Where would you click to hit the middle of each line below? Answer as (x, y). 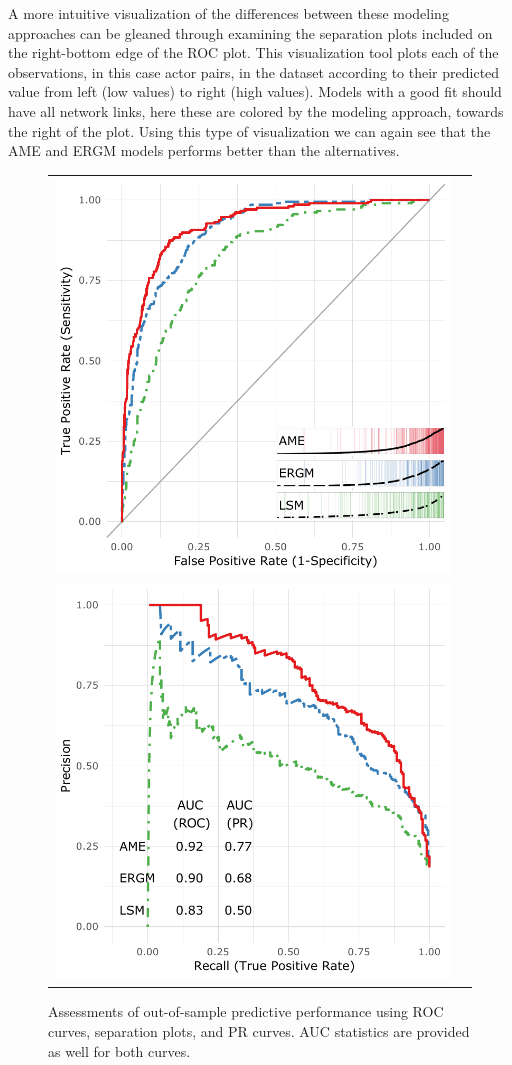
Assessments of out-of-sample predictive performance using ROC (246, 1011)
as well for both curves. (119, 1050)
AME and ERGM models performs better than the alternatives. (204, 150)
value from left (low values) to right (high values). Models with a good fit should (255, 91)
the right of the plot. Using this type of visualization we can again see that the (249, 130)
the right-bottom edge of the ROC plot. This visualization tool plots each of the (253, 52)
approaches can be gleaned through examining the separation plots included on (250, 32)
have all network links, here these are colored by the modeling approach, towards (256, 110)
